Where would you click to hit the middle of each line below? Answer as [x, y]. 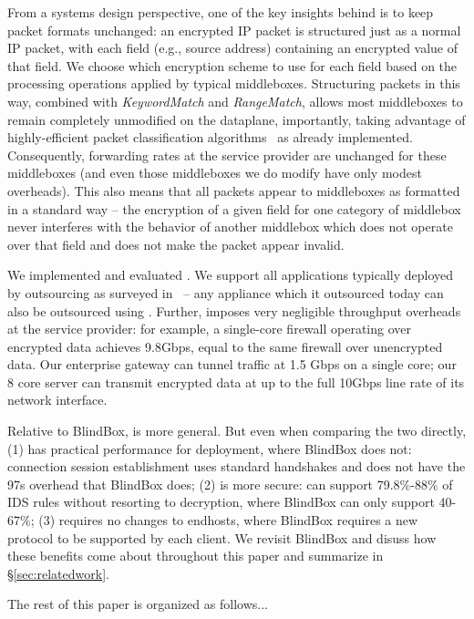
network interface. [57, 400]
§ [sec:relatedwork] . [58, 573]
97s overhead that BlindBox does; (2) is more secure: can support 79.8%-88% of [230, 484]
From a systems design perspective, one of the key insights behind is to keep [221, 12]
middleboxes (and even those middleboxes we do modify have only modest [215, 173]
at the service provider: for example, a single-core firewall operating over [210, 329]
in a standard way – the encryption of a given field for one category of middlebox [234, 208]
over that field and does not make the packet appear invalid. [176, 244]
